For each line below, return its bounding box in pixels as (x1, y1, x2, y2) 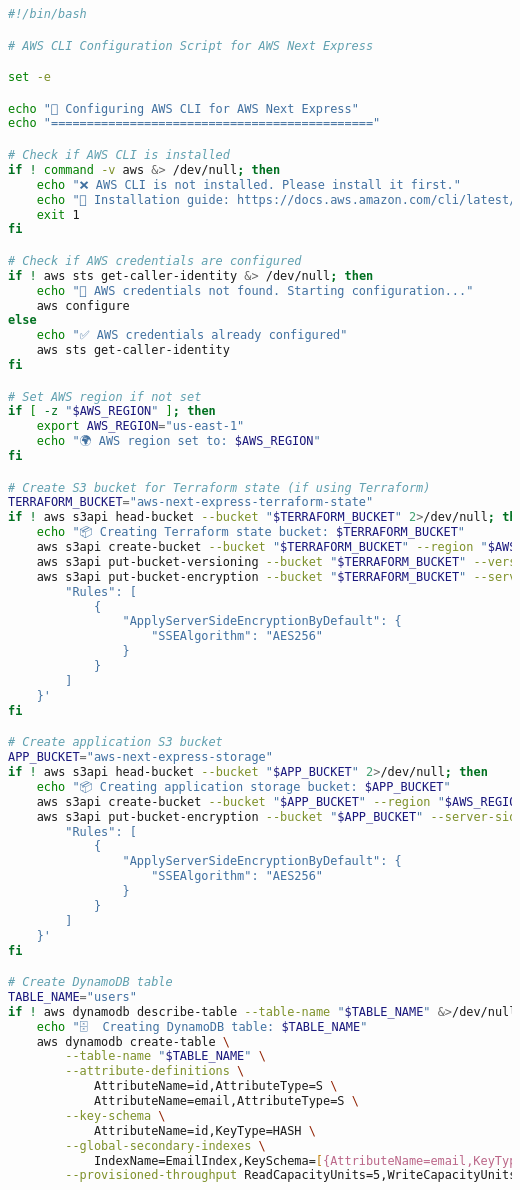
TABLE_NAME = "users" (8, 989, 137, 1004)
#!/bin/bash (8, 7, 87, 21)
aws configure (36, 298, 130, 313)
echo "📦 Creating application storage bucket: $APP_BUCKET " (36, 779, 451, 794)
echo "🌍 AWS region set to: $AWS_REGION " (36, 434, 321, 449)
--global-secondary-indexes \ (65, 1138, 266, 1153)
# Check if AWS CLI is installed (8, 148, 230, 162)
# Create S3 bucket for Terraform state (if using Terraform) (8, 480, 431, 495)
